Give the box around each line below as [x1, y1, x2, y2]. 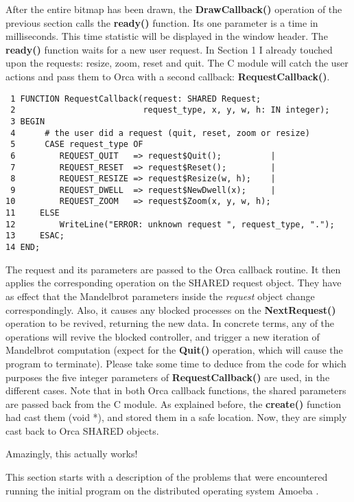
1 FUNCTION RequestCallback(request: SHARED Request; [10, 93, 261, 104]
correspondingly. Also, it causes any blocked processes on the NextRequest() [5, 302, 336, 317]
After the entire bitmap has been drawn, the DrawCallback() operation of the [5, 2, 342, 16]
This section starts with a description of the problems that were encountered [5, 470, 328, 484]
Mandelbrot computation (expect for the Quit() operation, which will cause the [5, 343, 343, 357]
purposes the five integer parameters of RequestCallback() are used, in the [5, 369, 330, 384]
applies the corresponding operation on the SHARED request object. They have [5, 275, 342, 290]
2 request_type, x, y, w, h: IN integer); [10, 105, 330, 115]
